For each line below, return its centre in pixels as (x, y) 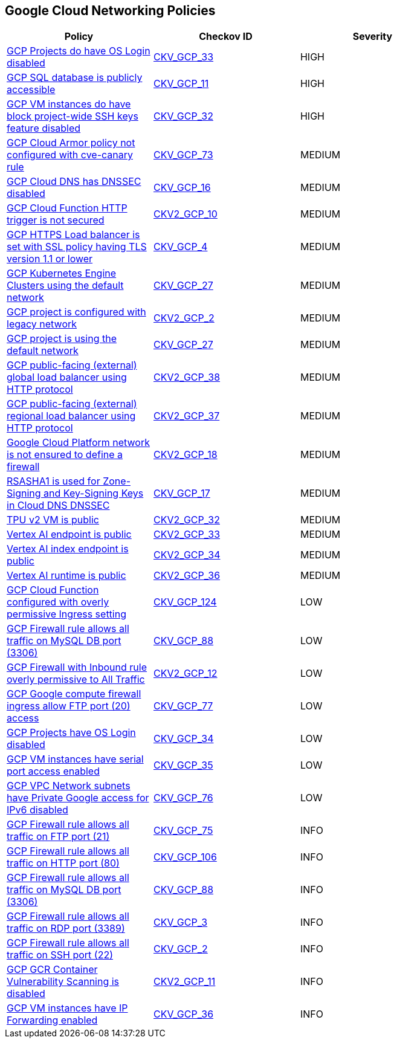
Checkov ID (226, 37)
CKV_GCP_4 (180, 247)
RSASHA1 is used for (53, 481)
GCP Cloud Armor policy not (71, 143)
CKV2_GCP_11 (184, 982)
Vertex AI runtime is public (66, 576)
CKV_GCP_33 (183, 57)
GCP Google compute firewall (74, 694)
